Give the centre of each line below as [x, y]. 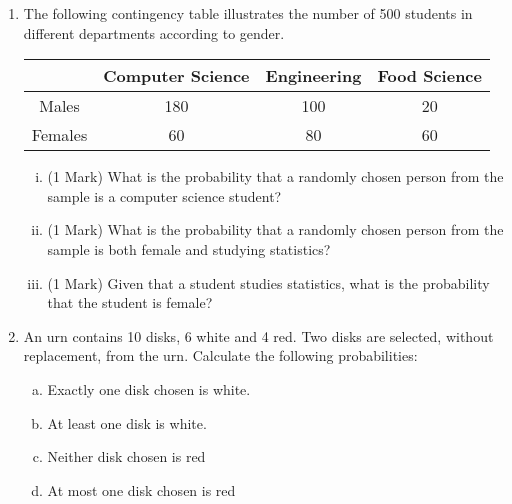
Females [59, 135]
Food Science [429, 76]
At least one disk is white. [127, 422]
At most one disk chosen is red [141, 489]
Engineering [313, 76]
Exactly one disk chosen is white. [149, 388]
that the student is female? [130, 302]
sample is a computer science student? [164, 195]
